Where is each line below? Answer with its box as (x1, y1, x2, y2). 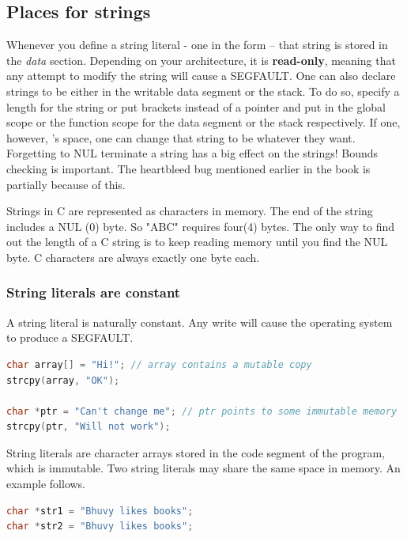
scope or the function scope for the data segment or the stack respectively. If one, (6, 114, 401, 131)
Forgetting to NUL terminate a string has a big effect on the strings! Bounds (6, 145, 379, 161)
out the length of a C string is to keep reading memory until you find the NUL (6, 233, 388, 250)
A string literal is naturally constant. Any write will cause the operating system (6, 313, 393, 330)
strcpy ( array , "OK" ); (6, 374, 120, 386)
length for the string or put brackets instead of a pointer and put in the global (6, 98, 386, 115)
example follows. (6, 475, 86, 492)
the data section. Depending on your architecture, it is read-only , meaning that (6, 51, 396, 68)
